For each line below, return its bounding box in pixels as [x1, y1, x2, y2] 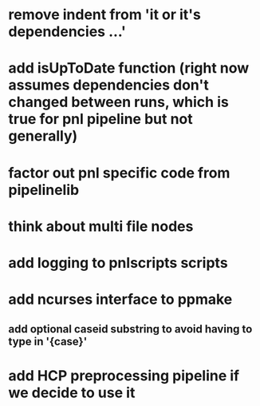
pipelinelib [8, 181, 80, 199]
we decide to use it [8, 384, 136, 401]
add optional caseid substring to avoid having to [8, 322, 253, 336]
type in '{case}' [8, 334, 88, 348]
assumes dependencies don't [8, 76, 209, 94]
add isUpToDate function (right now [8, 59, 250, 78]
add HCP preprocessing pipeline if [8, 366, 240, 384]
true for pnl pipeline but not [8, 110, 193, 129]
